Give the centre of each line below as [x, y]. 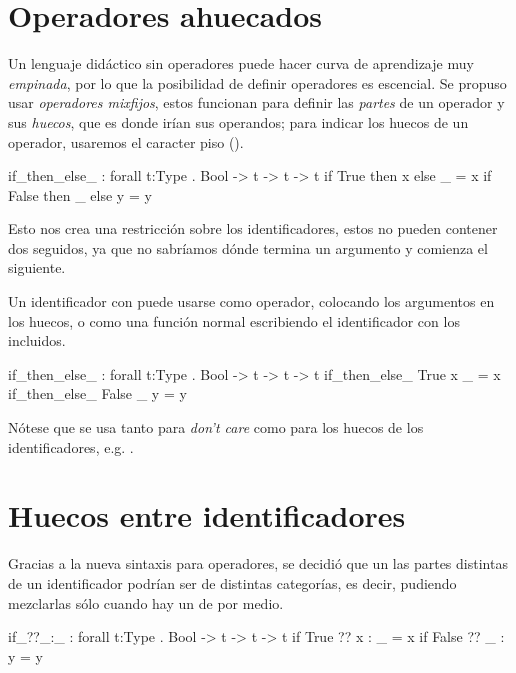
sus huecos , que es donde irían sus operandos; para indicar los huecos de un [238, 121]
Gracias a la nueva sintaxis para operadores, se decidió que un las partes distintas [258, 563]
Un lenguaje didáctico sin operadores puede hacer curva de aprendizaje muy [241, 63]
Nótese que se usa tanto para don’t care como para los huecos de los [216, 427]
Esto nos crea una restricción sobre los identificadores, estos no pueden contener [253, 228]
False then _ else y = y [80, 194]
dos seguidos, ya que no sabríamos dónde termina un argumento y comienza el [248, 247]
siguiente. [37, 267]
